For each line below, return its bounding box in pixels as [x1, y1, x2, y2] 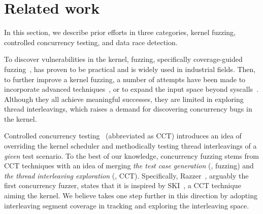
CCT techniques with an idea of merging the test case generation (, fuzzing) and [4, 160, 254, 171]
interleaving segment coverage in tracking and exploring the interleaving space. [4, 200, 249, 210]
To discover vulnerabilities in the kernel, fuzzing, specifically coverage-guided [4, 54, 243, 64]
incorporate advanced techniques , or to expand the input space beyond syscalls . [4, 84, 259, 94]
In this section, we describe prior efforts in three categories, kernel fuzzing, [4, 27, 236, 38]
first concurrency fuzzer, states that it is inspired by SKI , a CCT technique [4, 180, 241, 191]
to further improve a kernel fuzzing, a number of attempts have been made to [4, 74, 246, 84]
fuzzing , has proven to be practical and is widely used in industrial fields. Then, [4, 63, 256, 74]
